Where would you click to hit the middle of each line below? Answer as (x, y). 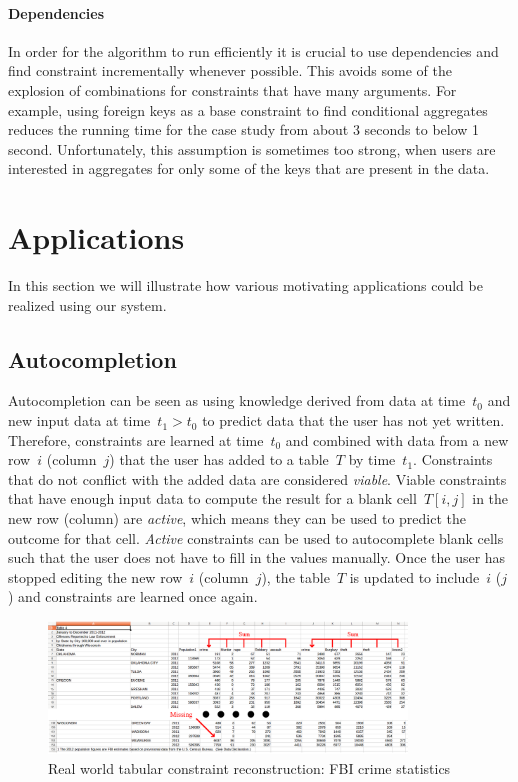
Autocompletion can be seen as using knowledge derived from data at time (237, 400)
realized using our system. (87, 304)
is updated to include (414, 576)
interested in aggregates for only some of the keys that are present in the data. (249, 168)
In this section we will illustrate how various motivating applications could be (245, 285)
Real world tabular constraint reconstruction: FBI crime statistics (249, 767)
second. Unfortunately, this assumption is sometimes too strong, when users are (252, 148)
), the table (295, 576)
